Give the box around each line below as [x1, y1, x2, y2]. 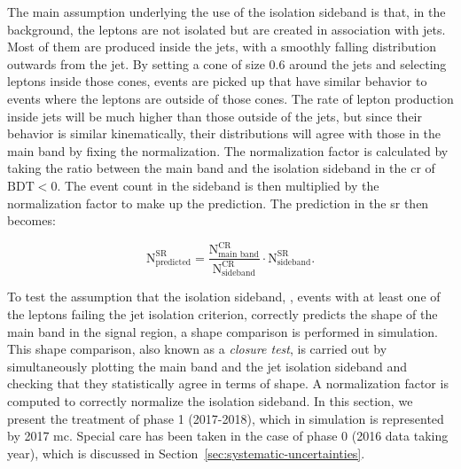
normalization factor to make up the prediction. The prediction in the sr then [7, 193, 429, 212]
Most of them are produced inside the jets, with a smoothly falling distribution [7, 37, 436, 56]
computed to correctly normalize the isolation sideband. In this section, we [7, 391, 413, 410]
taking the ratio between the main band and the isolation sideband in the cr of [7, 159, 435, 177]
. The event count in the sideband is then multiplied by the [57, 176, 379, 194]
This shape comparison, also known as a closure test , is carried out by [7, 340, 387, 358]
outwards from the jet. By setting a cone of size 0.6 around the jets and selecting [7, 54, 447, 73]
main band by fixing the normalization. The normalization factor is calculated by [7, 141, 449, 160]
